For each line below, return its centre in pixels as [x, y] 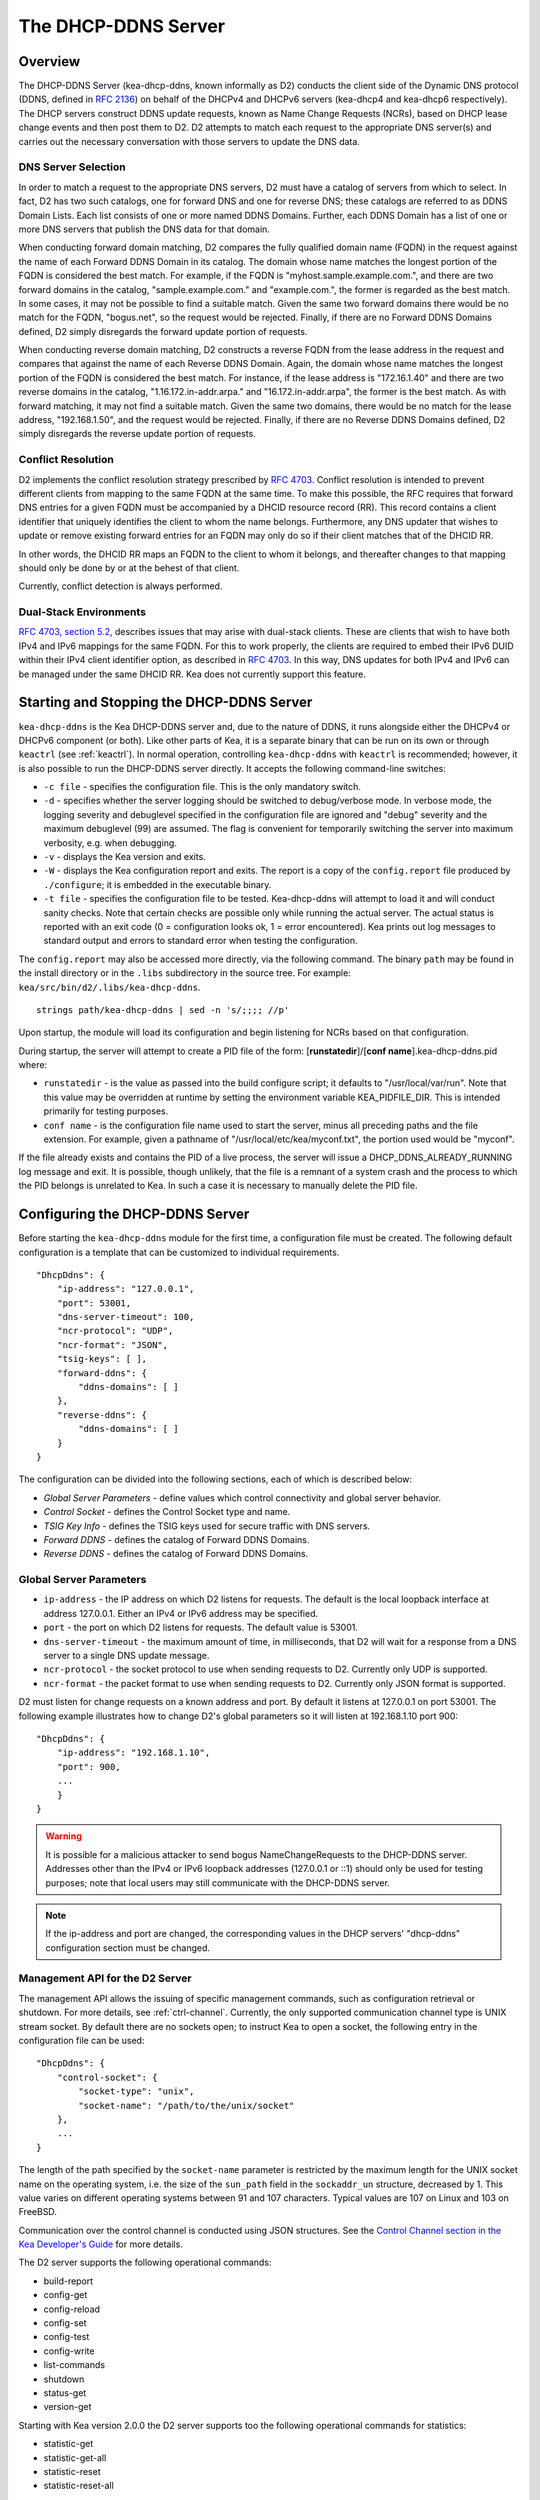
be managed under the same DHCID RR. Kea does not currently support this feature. [192, 674]
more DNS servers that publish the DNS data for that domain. [144, 229]
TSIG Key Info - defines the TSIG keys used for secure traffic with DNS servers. [207, 1526]
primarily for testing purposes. [106, 1111]
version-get [67, 2407]
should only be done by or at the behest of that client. [129, 567]
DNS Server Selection [72, 167]
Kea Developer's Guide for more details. [101, 2244]
